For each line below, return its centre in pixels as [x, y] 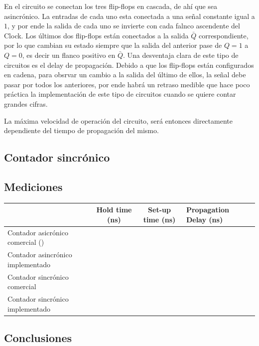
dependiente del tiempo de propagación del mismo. [81, 130]
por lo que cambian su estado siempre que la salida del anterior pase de [113, 45]
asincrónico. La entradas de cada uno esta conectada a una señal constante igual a [129, 16]
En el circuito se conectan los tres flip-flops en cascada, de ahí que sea [111, 6]
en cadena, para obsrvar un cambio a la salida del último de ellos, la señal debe [125, 75]
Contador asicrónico [38, 232]
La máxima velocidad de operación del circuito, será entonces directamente [118, 120]
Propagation [207, 210]
